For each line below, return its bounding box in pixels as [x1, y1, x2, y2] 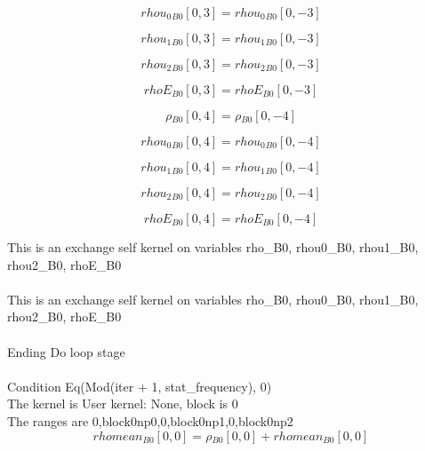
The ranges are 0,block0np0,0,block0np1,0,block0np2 [7, 411, 293, 430]
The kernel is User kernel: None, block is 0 [7, 394, 238, 413]
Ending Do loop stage [7, 342, 125, 360]
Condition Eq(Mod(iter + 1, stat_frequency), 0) [7, 376, 272, 395]
